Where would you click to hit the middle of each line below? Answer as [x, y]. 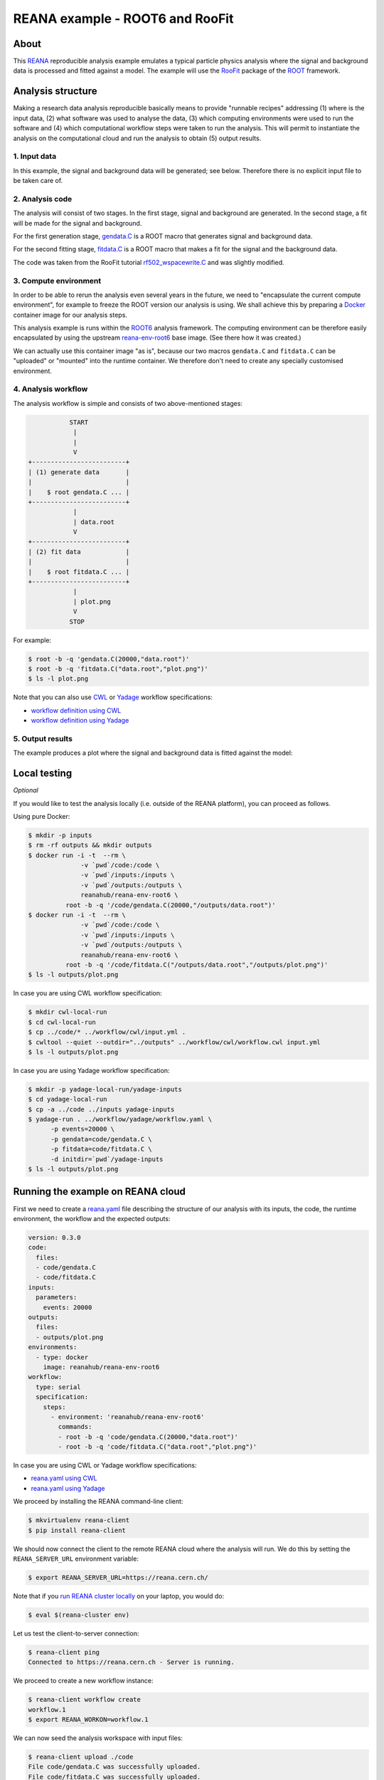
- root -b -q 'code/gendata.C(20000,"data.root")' [148, 1437]
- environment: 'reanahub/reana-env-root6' [128, 1417]
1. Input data [35, 157]
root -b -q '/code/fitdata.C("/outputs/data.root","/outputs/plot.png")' [197, 964]
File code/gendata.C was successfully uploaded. [114, 1767]
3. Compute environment [57, 281]
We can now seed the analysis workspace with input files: [98, 1738]
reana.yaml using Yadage [68, 1488]
